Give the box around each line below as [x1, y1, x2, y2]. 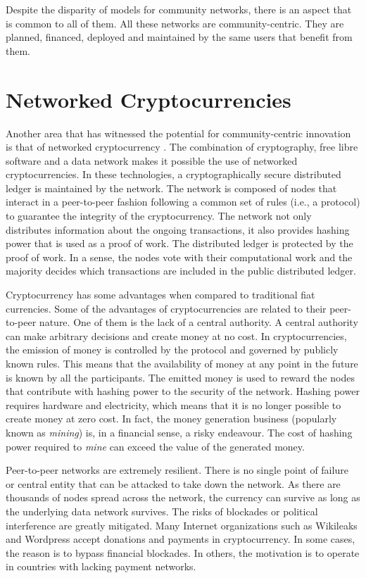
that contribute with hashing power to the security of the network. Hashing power [6, 384, 360, 398]
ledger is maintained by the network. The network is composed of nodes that [6, 180, 337, 195]
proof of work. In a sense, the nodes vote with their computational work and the [6, 249, 353, 264]
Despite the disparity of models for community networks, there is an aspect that [6, 2, 352, 16]
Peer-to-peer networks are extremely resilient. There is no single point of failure [6, 463, 348, 477]
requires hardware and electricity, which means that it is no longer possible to [6, 397, 341, 412]
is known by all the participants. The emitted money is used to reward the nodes [6, 370, 355, 384]
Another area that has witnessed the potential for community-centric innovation [6, 125, 351, 140]
